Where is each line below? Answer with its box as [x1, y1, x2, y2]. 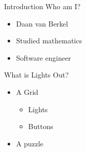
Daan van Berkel [16, 18, 68, 29]
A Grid [16, 86, 39, 97]
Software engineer [16, 52, 71, 63]
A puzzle [16, 138, 44, 148]
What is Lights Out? [4, 69, 69, 80]
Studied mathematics [16, 35, 82, 46]
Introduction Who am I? [4, 1, 81, 11]
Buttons [28, 121, 53, 132]
